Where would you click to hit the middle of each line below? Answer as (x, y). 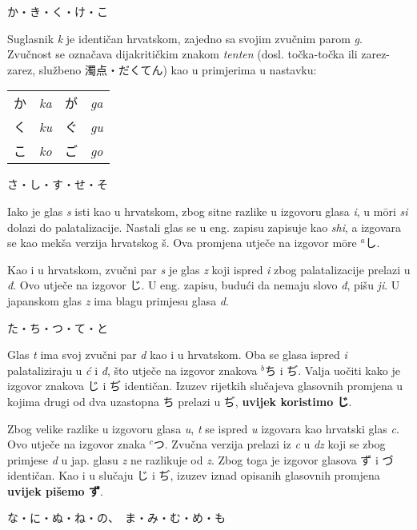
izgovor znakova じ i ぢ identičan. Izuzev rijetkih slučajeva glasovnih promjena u (205, 386)
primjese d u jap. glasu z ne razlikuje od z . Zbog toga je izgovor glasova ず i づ (200, 459)
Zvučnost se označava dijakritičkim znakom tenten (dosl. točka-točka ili (182, 54)
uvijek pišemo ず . (55, 490)
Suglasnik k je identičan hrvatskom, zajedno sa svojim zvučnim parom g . (185, 38)
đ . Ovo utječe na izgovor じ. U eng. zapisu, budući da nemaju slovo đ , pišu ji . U (204, 285)
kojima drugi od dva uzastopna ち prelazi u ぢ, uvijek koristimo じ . (180, 401)
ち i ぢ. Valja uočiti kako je (333, 370)
